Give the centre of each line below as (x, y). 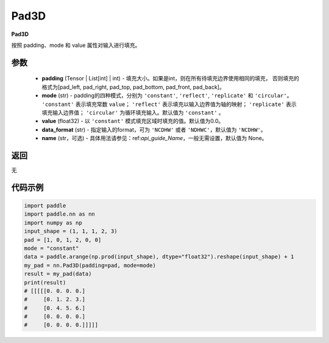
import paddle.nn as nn (60, 214)
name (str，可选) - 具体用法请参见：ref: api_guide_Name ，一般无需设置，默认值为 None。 (154, 138)
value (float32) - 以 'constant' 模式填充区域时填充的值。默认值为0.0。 (133, 121)
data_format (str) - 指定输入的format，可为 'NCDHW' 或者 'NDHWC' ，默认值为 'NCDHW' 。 (154, 129)
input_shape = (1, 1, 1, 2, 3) (71, 231)
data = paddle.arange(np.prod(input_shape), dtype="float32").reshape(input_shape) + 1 (159, 257)
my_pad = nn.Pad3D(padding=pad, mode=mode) (90, 265)
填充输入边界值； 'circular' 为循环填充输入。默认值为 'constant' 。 (133, 112)
